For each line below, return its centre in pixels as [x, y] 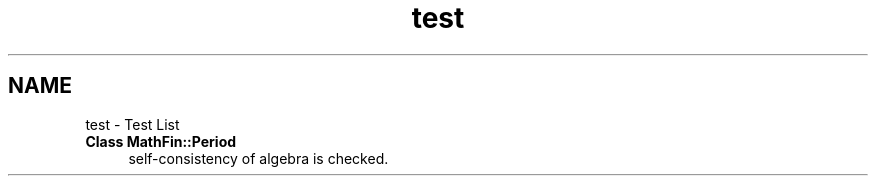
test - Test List [132, 124]
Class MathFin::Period [161, 141]
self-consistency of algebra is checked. [258, 158]
